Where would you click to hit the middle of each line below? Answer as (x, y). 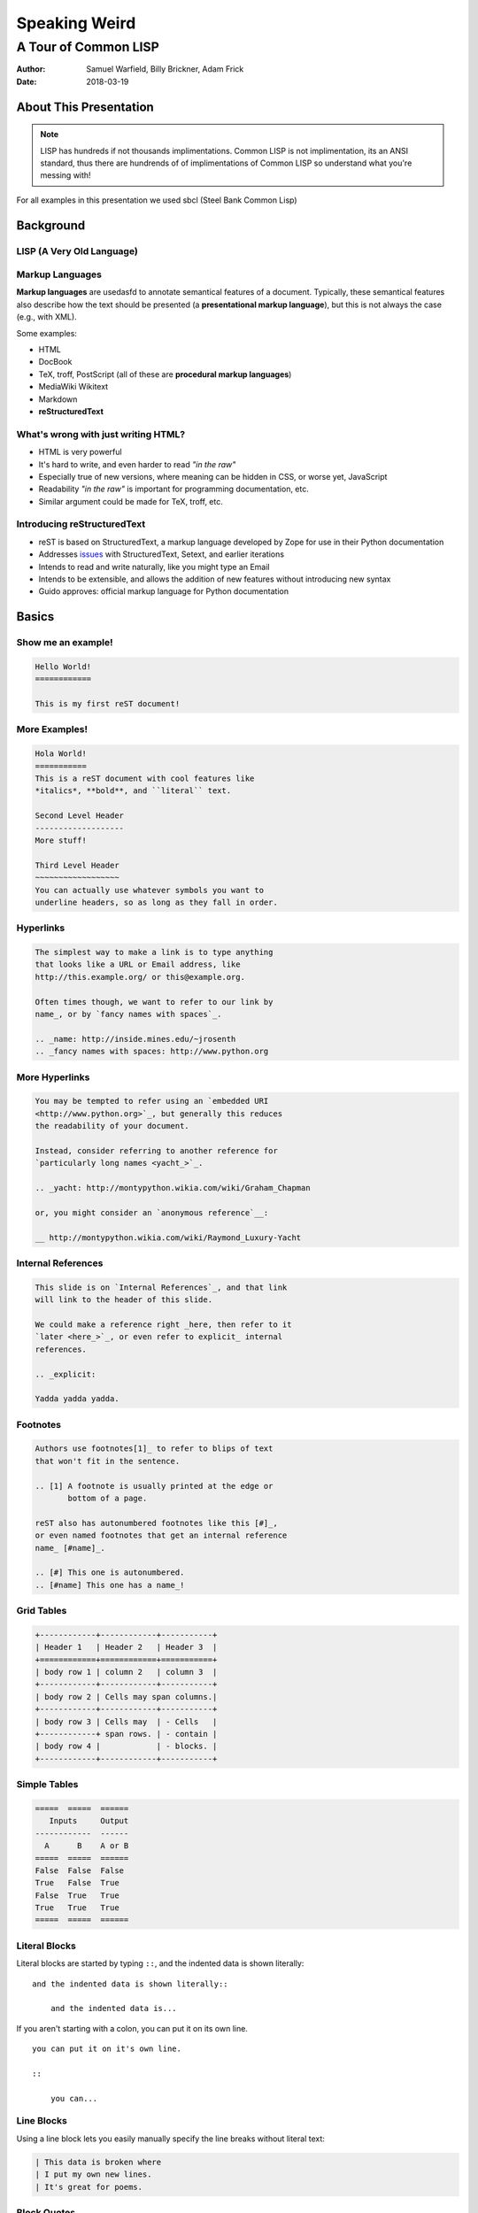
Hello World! (63, 667)
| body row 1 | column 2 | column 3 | (126, 1672)
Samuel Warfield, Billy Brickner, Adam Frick (165, 69)
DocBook (55, 362)
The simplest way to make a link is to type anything (154, 952)
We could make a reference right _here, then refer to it (163, 1324)
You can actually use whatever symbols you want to (150, 890)
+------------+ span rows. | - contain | (126, 1734)
